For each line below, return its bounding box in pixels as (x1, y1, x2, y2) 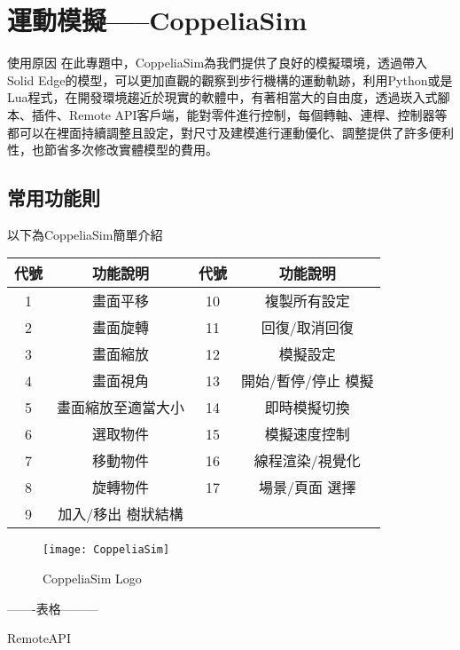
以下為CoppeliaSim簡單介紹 (7, 225, 163, 243)
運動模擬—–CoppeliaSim (7, 2, 308, 38)
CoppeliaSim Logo (43, 569, 142, 588)
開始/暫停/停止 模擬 (241, 370, 374, 392)
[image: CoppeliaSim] (43, 543, 170, 557)
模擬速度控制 (264, 424, 350, 445)
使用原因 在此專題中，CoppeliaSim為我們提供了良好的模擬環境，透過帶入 (7, 53, 428, 72)
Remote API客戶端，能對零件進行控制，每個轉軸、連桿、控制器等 (68, 105, 448, 123)
